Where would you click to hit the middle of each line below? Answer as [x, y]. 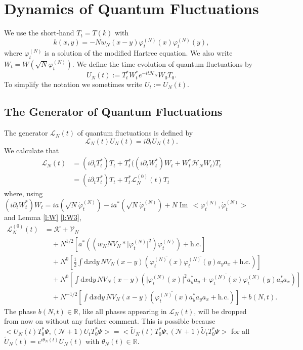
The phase [20, 311]
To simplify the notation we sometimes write [73, 84]
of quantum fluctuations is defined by [135, 133]
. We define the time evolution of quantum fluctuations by [162, 63]
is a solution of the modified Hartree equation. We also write [139, 52]
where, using [24, 193]
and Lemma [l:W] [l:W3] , [43, 217]
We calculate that [32, 150]
